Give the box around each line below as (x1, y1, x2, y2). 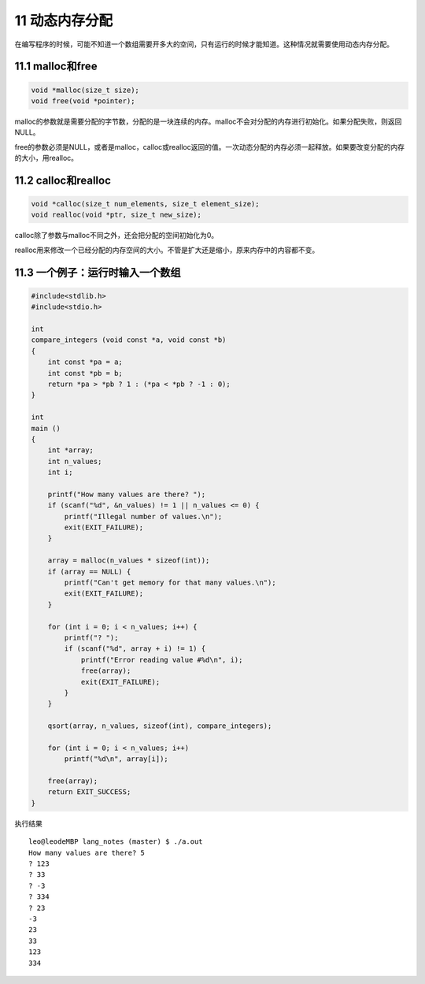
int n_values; (47, 457, 102, 466)
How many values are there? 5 (28, 848, 146, 857)
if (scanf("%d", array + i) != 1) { (64, 644, 206, 653)
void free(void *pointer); (31, 96, 135, 106)
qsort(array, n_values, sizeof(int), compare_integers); (47, 722, 272, 730)
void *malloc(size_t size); (31, 85, 139, 95)
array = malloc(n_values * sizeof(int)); (47, 556, 210, 565)
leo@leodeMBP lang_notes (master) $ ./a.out (28, 837, 204, 846)
